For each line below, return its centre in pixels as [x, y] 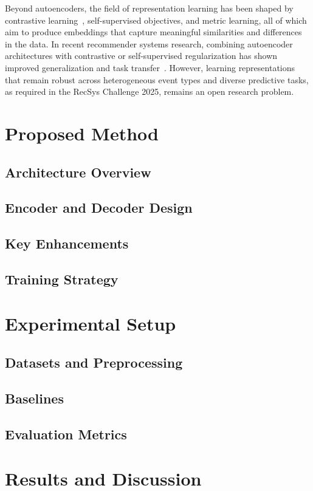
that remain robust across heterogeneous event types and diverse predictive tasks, [157, 79]
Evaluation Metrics [66, 434]
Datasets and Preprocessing [94, 362]
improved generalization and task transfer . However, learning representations [150, 67]
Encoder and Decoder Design [99, 208]
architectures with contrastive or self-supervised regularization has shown [141, 56]
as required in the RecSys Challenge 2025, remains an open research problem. [150, 91]
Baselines [34, 398]
